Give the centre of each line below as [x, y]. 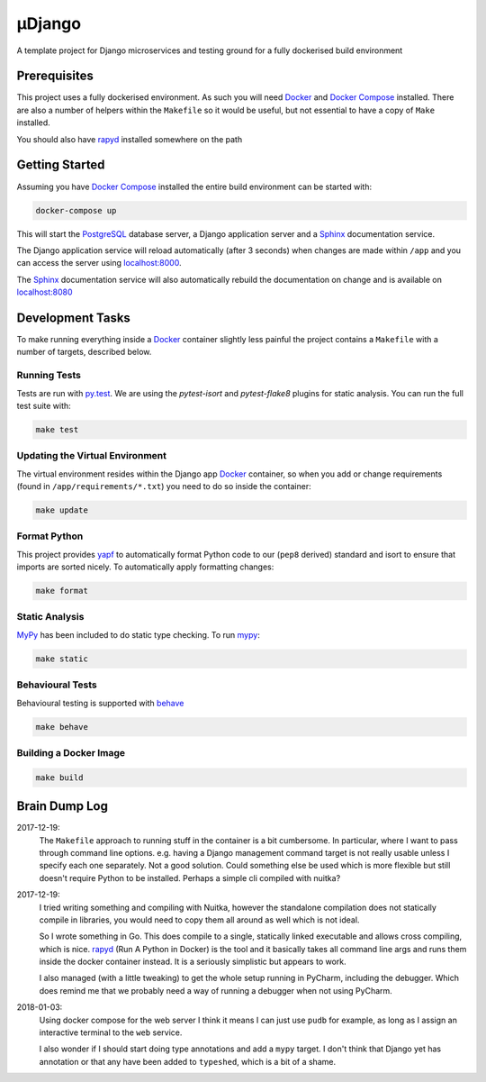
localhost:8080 [45, 292]
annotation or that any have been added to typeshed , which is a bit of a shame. [188, 1061]
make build [59, 777]
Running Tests [49, 376]
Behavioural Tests [57, 685]
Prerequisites [55, 76]
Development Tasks [73, 318]
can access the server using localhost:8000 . [99, 263]
